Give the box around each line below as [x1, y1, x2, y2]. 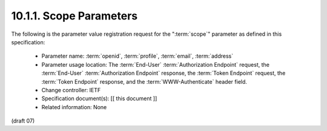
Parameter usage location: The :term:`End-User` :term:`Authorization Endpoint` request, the [41, 61, 269, 68]
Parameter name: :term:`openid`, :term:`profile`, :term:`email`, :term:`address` [41, 52, 234, 60]
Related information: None [41, 103, 107, 110]
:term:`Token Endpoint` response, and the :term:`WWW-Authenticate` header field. [41, 78, 248, 85]
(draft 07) [11, 117, 35, 124]
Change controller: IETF [41, 86, 101, 93]
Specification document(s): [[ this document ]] [41, 95, 157, 102]
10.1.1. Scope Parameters [11, 9, 138, 22]
